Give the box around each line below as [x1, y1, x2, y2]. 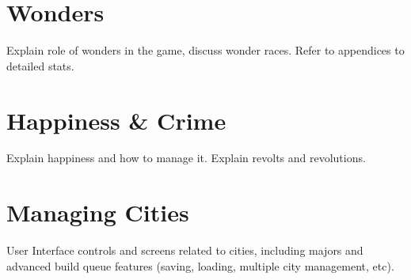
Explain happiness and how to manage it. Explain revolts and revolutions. [6, 149, 366, 166]
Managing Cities [6, 196, 189, 229]
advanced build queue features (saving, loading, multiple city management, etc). [6, 257, 394, 274]
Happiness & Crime [6, 104, 226, 136]
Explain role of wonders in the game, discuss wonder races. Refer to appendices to [6, 42, 405, 59]
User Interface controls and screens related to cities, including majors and [6, 242, 363, 259]
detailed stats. [6, 57, 74, 74]
